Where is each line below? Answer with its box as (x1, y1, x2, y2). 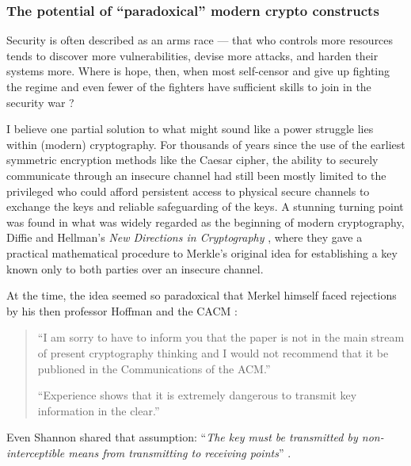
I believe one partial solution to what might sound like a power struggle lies (6, 120, 374, 137)
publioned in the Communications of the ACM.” (37, 360, 271, 376)
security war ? (6, 94, 74, 110)
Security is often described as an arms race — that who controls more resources (6, 32, 394, 48)
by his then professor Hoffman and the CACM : (6, 302, 238, 319)
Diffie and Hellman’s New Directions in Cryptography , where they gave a (6, 229, 363, 246)
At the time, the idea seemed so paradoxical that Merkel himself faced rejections (6, 287, 397, 304)
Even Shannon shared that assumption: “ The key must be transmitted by (6, 429, 358, 445)
